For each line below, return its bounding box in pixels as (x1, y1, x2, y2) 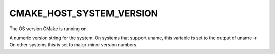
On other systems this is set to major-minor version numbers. (9, 42, 138, 48)
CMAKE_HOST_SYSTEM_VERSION (9, 8, 158, 19)
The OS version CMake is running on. (9, 25, 88, 32)
